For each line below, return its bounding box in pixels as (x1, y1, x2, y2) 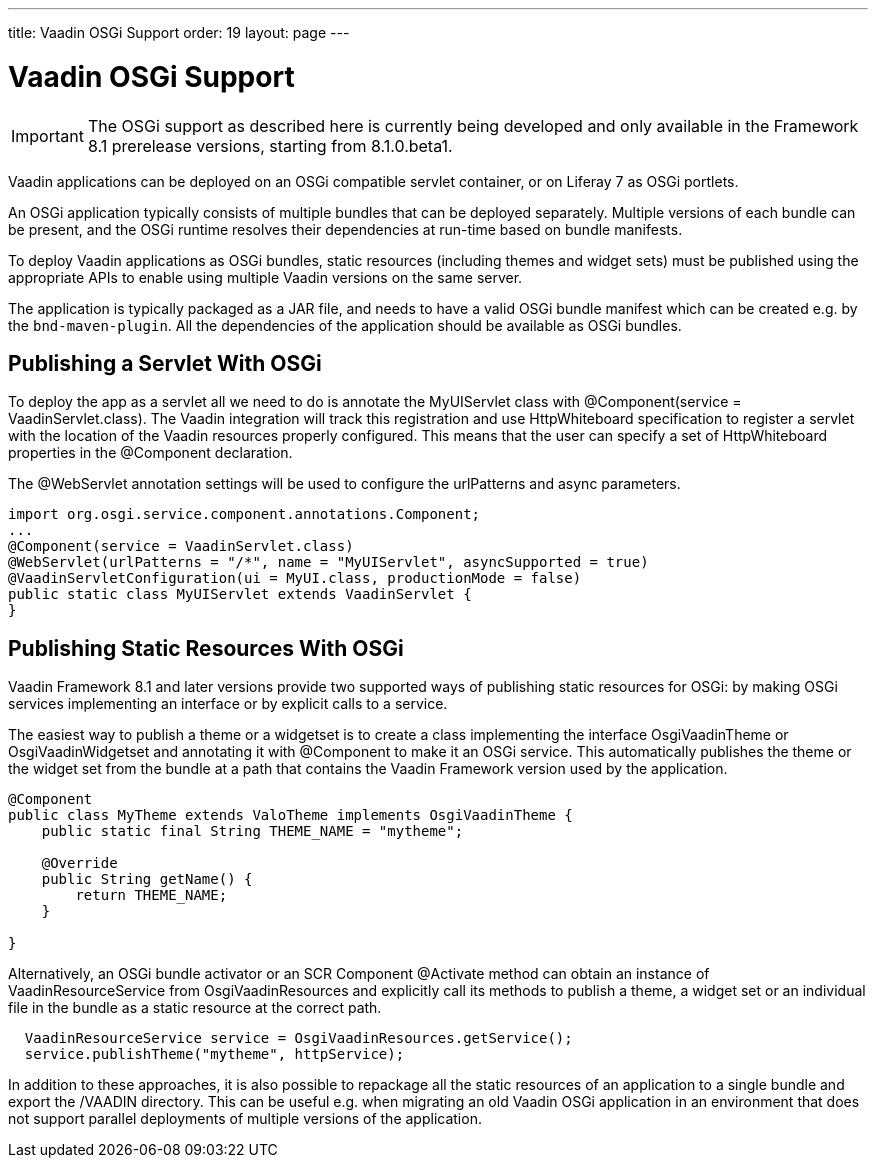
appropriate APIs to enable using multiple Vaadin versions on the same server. (8, 268, 523, 286)
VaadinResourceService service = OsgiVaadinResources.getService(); (24, 1030, 573, 1047)
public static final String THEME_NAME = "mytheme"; (41, 823, 464, 840)
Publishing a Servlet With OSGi (8, 350, 322, 376)
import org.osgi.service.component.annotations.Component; (8, 506, 481, 523)
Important (11, 125, 84, 146)
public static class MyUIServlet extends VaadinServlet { (8, 586, 472, 603)
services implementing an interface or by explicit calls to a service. (8, 695, 448, 713)
